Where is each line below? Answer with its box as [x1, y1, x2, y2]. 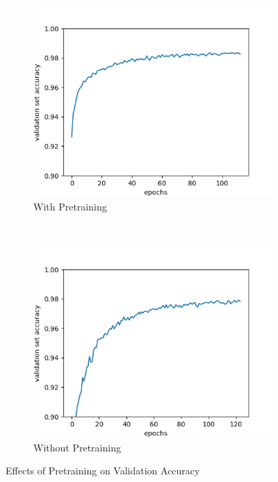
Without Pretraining [33, 440, 121, 454]
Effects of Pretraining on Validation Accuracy [6, 463, 200, 478]
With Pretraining [33, 199, 107, 213]
